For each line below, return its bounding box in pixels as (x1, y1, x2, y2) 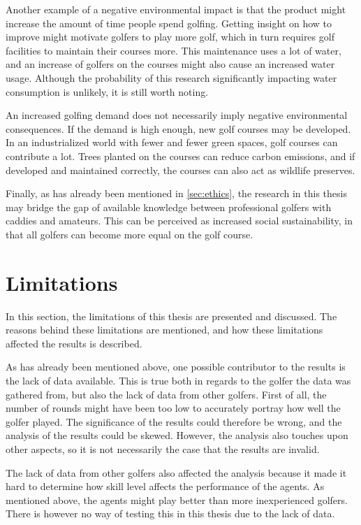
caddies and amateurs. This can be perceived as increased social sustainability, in (6, 213, 353, 228)
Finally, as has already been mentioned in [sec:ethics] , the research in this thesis (6, 186, 347, 201)
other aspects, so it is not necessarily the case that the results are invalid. (6, 441, 320, 456)
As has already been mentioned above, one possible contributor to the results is (6, 359, 346, 374)
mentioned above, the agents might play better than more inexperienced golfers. (6, 492, 348, 507)
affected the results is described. (6, 336, 142, 350)
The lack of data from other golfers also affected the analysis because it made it (6, 465, 347, 480)
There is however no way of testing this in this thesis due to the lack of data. (6, 506, 335, 521)
